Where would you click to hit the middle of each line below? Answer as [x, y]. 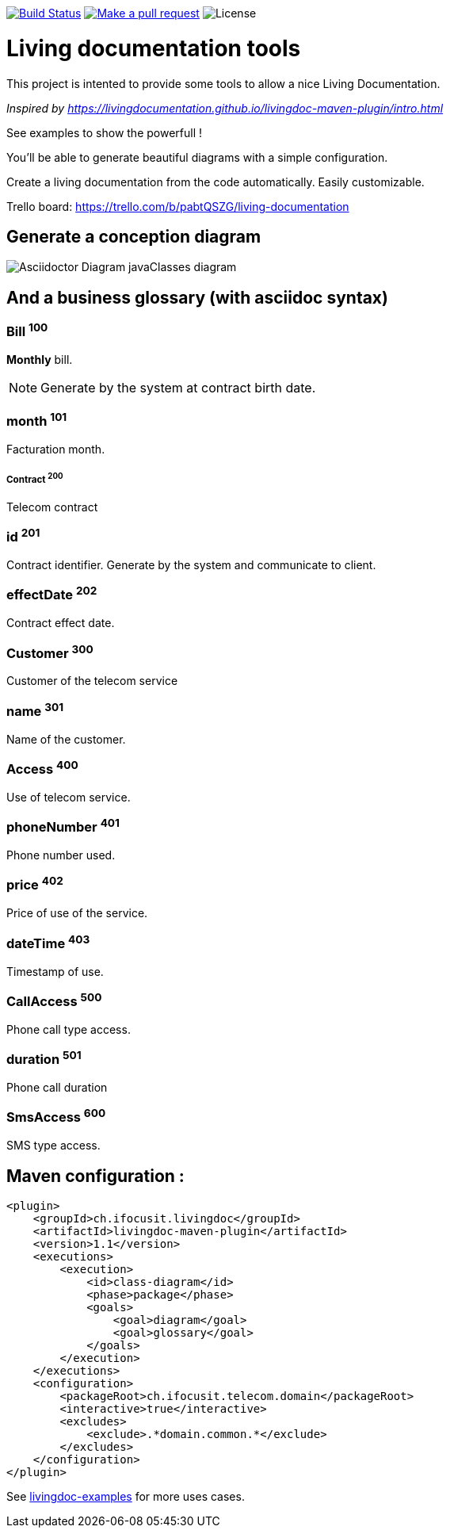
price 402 [35, 884]
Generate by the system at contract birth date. [178, 388]
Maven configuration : [95, 1176]
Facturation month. [56, 449]
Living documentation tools [154, 48]
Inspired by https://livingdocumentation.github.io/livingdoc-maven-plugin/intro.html [225, 108]
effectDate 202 [52, 594]
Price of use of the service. [77, 913]
